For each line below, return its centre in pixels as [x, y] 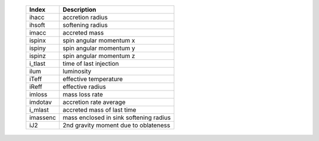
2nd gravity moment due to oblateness [116, 125]
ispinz [38, 56]
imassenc [43, 117]
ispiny [38, 48]
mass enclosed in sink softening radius [117, 117]
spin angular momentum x [99, 40]
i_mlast [39, 110]
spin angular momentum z [99, 56]
